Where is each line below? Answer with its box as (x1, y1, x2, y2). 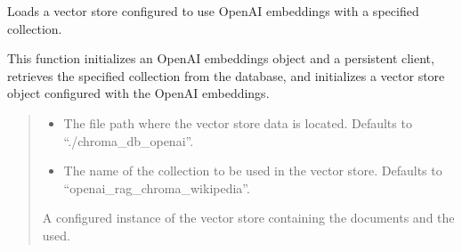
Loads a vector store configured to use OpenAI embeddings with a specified (7, 2, 419, 20)
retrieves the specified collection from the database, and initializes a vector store (7, 66, 445, 85)
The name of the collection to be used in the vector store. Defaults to (63, 161, 442, 180)
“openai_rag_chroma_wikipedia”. (63, 178, 250, 197)
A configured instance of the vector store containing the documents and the (42, 208, 455, 227)
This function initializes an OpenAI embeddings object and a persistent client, (7, 49, 434, 68)
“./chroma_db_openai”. (63, 131, 194, 150)
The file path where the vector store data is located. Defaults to (63, 113, 412, 132)
